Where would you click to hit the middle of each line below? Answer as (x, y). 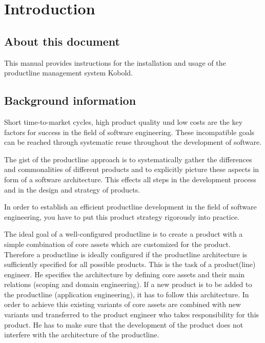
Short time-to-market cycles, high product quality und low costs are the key (124, 121)
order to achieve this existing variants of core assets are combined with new (123, 304)
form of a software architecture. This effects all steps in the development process (130, 179)
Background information (70, 100)
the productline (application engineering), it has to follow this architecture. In (127, 294)
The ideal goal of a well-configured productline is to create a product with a (124, 234)
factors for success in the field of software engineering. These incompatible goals (129, 132)
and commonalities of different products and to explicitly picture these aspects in (132, 169)
